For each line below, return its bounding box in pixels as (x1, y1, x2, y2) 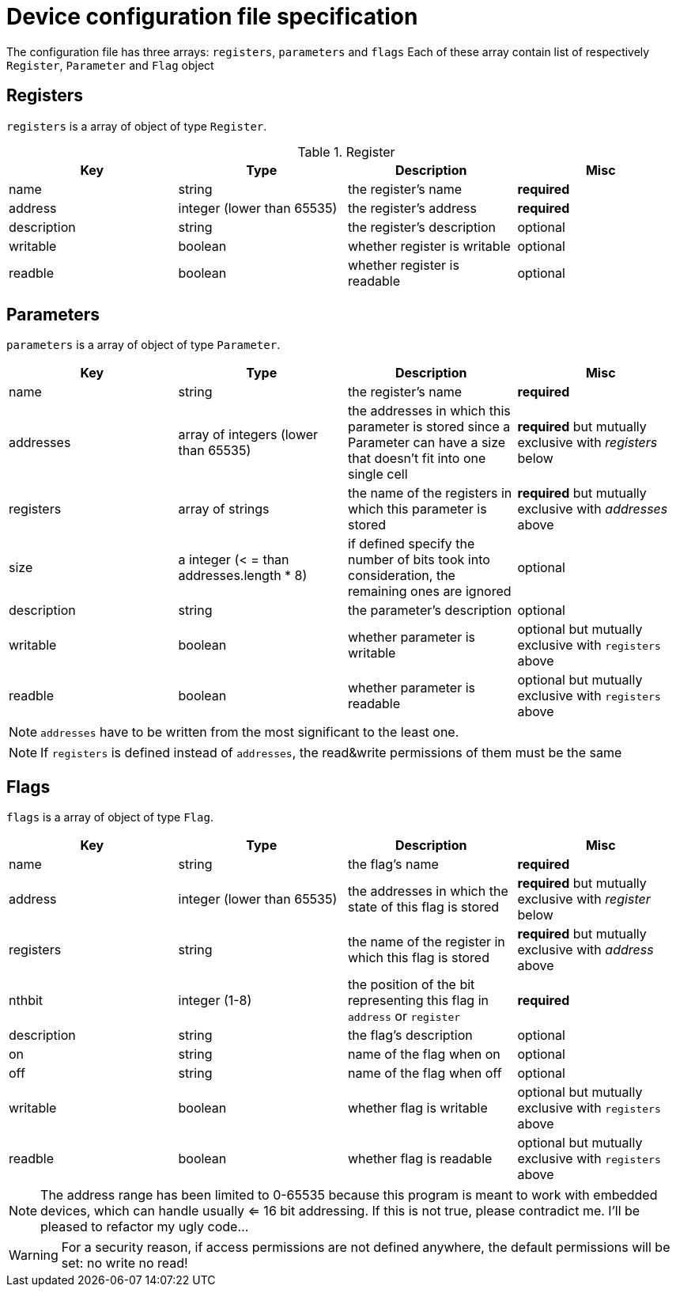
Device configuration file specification (6, 3, 418, 30)
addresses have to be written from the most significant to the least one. (40, 724, 459, 741)
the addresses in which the (348, 883, 508, 900)
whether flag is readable (348, 1151, 493, 1167)
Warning (9, 1247, 59, 1264)
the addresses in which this (348, 403, 511, 419)
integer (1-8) (178, 992, 252, 1009)
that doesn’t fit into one (348, 450, 486, 467)
